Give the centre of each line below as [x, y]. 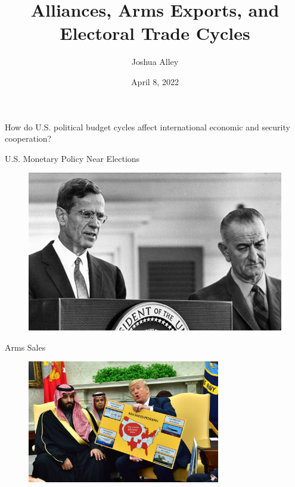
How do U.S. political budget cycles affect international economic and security [147, 127]
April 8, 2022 [155, 81]
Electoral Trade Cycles [155, 33]
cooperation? [28, 138]
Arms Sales [25, 347]
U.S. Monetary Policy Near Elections [72, 158]
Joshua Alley [155, 62]
